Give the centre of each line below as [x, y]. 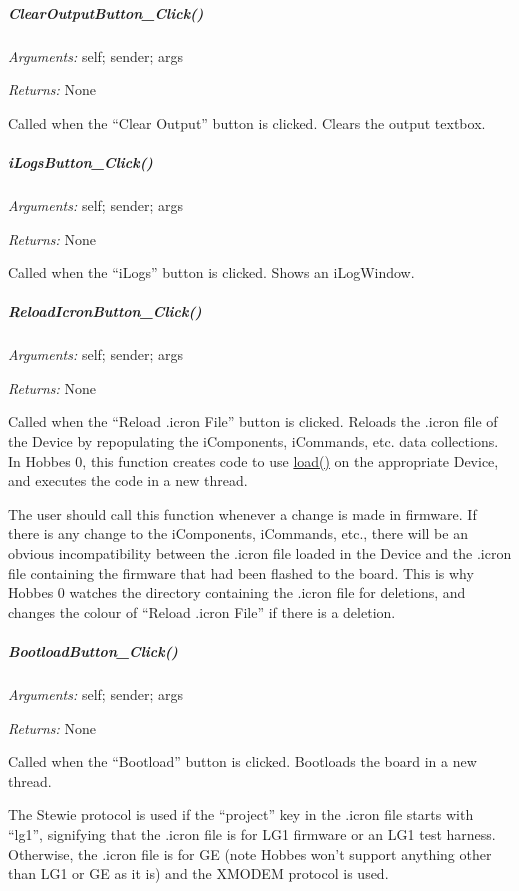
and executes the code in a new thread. [128, 480]
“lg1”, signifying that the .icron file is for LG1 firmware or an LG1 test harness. [252, 833]
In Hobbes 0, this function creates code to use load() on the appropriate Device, [253, 460]
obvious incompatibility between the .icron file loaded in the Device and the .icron [260, 553]
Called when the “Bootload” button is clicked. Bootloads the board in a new [242, 761]
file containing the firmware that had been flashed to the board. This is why [241, 572]
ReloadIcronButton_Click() [105, 311]
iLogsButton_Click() [80, 161]
